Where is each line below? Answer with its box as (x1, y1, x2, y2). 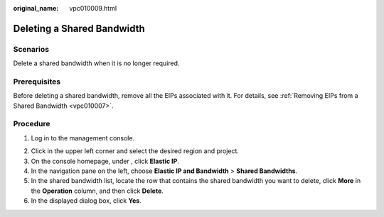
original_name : (13, 4, 59, 12)
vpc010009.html (69, 4, 117, 12)
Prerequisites (13, 77, 60, 87)
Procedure (13, 119, 50, 129)
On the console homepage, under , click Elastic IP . (31, 157, 179, 165)
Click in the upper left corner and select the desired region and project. (31, 147, 240, 155)
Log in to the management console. (31, 133, 135, 142)
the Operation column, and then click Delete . (31, 187, 164, 195)
